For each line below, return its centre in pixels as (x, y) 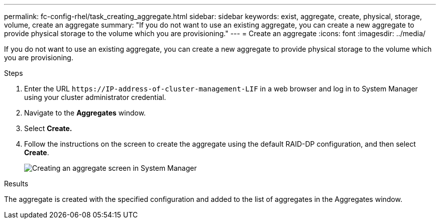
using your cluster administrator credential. (95, 97)
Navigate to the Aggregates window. (85, 113)
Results (16, 184)
